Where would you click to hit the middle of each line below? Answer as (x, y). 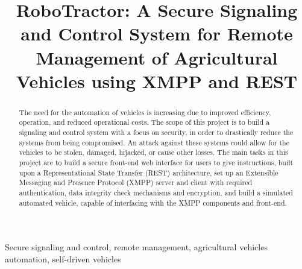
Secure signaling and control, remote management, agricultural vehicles (136, 247)
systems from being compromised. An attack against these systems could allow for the (154, 142)
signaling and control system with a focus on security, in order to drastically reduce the (156, 132)
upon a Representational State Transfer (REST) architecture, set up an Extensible (149, 172)
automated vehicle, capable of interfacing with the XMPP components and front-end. (153, 202)
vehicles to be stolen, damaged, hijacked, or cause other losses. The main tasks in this (153, 152)
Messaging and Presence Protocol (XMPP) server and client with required (136, 182)
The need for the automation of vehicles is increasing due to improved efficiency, (145, 112)
